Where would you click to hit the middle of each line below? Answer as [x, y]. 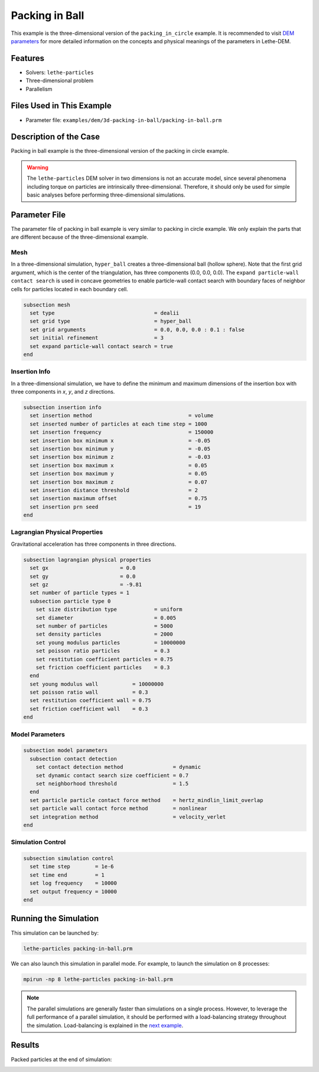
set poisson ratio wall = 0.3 [89, 692]
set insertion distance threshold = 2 [114, 490]
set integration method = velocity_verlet [128, 817]
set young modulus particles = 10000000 [110, 643]
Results [25, 1045]
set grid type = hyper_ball [111, 321]
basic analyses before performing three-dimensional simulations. [106, 195]
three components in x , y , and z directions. [63, 392]
